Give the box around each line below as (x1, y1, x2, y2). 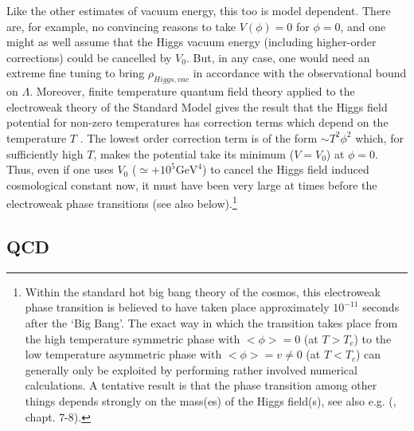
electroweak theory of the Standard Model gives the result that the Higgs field (6, 98, 388, 115)
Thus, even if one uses (6, 161, 114, 178)
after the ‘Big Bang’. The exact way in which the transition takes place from (25, 314, 398, 331)
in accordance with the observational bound (193, 65, 407, 81)
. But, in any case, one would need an (186, 49, 370, 65)
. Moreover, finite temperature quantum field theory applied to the (29, 83, 355, 100)
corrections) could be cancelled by (6, 49, 172, 65)
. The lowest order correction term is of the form (80, 129, 318, 146)
